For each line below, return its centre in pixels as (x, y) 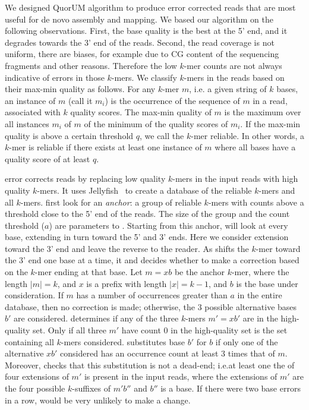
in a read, (270, 100)
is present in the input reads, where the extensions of (181, 376)
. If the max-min (270, 123)
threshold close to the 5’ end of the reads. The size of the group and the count (147, 214)
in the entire (260, 295)
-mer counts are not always (233, 65)
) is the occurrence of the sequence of (172, 100)
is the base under (267, 283)
